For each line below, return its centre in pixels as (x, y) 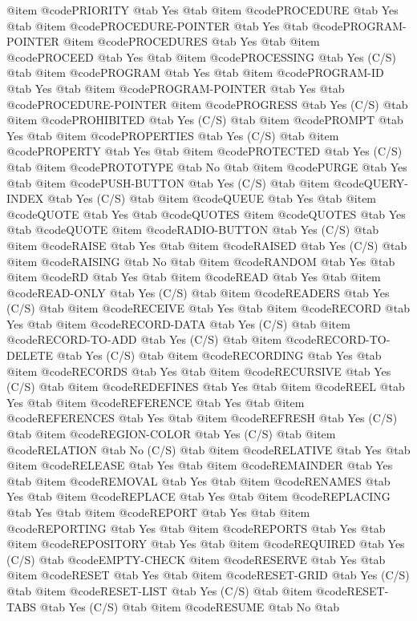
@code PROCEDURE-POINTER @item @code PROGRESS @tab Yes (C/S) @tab (207, 104)
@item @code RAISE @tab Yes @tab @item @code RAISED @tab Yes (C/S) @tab (207, 245)
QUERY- (386, 182)
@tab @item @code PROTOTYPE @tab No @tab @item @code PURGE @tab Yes (207, 166)
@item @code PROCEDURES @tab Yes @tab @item (191, 41)
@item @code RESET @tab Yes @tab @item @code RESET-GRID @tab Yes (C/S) (208, 575)
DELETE (30, 355)
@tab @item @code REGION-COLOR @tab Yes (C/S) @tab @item (171, 434)
